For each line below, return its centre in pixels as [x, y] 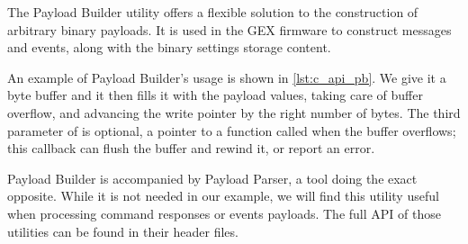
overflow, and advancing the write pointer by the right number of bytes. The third [234, 112]
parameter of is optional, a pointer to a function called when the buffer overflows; [232, 130]
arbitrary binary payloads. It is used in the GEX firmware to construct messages [229, 29]
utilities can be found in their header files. [123, 231]
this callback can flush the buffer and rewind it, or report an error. [191, 148]
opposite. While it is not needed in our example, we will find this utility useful [223, 196]
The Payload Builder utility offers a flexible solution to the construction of [213, 12]
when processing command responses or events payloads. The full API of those [224, 213]
